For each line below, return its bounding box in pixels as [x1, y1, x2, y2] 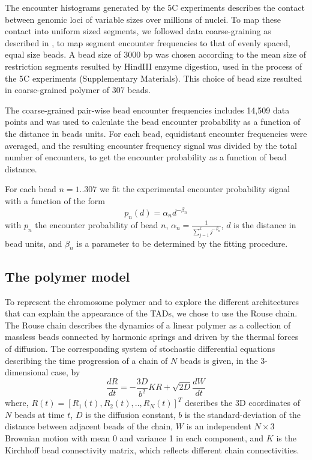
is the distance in [233, 218, 296, 231]
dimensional [5, 366, 49, 378]
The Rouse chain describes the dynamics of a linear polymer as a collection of [5, 318, 291, 331]
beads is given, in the [179, 354, 258, 366]
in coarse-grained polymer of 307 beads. [5, 83, 151, 96]
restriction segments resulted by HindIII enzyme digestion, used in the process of [5, 59, 302, 72]
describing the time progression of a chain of [5, 354, 168, 366]
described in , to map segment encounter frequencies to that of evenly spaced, [5, 36, 291, 49]
